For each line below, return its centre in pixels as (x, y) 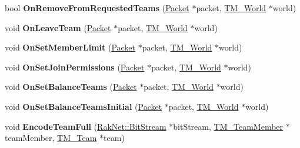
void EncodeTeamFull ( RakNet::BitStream (86, 126)
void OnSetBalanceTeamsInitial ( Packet (84, 106)
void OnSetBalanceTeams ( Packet (71, 87)
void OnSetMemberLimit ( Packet (70, 47)
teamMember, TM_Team (51, 138)
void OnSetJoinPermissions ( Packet (75, 67)
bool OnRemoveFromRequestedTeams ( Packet (97, 8)
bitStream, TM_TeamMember (228, 126)
